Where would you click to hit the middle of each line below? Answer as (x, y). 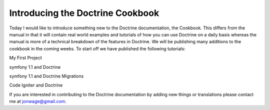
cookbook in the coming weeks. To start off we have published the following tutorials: (97, 49)
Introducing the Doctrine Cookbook (84, 13)
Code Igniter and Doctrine (36, 85)
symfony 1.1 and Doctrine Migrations (46, 76)
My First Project (25, 58)
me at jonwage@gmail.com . (38, 102)
